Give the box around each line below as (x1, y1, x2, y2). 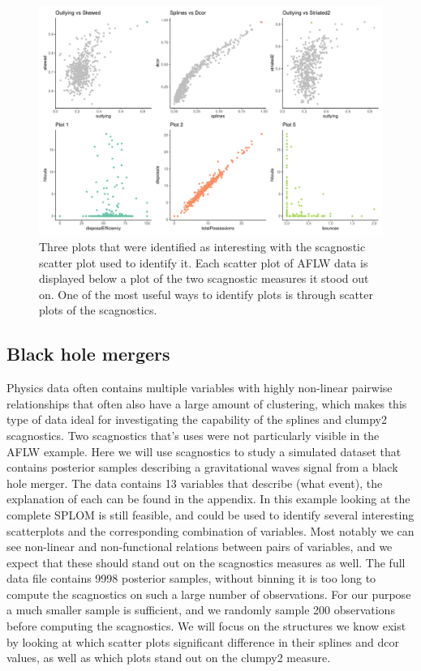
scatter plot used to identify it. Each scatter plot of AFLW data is (39, 254, 368, 271)
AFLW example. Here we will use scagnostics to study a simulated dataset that (6, 442, 402, 459)
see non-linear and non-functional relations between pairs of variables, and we (6, 538, 393, 555)
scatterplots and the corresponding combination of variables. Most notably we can (6, 522, 415, 539)
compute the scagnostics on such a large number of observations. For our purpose (6, 585, 411, 602)
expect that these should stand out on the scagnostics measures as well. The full (6, 553, 406, 571)
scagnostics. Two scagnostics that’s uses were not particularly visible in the (6, 426, 380, 443)
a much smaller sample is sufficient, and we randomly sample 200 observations (6, 601, 395, 618)
